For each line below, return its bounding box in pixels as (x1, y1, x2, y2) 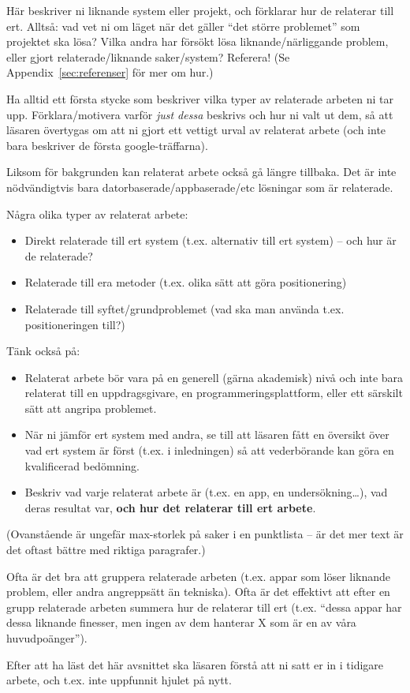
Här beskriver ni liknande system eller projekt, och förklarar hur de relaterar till (6, 2, 394, 18)
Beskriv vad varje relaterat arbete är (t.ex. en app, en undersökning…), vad (24, 484, 388, 500)
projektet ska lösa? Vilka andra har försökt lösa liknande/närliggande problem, (6, 33, 389, 50)
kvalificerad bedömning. (24, 457, 140, 474)
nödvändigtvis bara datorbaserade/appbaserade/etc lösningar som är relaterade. (6, 178, 393, 195)
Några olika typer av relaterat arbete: (6, 205, 188, 222)
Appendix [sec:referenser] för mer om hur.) (6, 64, 214, 81)
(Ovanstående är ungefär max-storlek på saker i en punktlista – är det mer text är (6, 526, 404, 542)
